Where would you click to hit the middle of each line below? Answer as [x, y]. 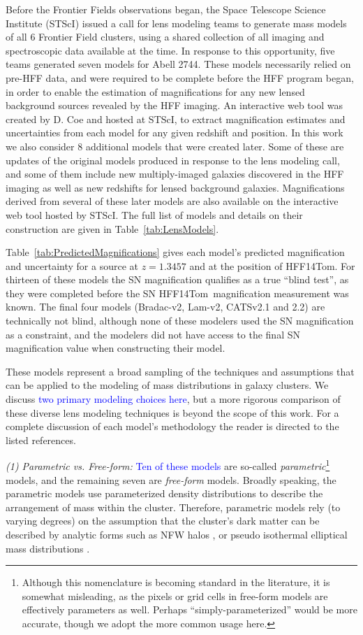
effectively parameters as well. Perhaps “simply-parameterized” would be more [190, 609]
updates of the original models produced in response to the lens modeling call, [173, 160]
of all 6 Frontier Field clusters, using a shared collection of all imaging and [165, 37]
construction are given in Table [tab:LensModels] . [112, 228]
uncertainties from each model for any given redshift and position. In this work [175, 133]
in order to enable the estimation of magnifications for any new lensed [155, 91]
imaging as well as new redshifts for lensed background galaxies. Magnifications [175, 187]
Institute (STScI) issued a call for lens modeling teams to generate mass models [176, 23]
